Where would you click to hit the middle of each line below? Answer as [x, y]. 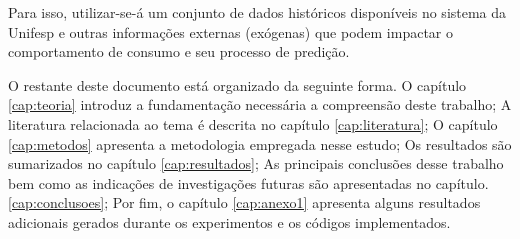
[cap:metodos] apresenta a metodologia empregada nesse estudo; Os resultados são [260, 143]
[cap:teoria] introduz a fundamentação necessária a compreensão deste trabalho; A [260, 104]
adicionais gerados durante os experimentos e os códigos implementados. [229, 221]
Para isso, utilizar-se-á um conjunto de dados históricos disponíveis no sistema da [257, 12]
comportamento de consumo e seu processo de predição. [179, 51]
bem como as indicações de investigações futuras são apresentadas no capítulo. [248, 182]
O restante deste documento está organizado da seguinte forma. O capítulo [237, 84]
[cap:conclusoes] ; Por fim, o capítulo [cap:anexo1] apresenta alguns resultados [244, 202]
